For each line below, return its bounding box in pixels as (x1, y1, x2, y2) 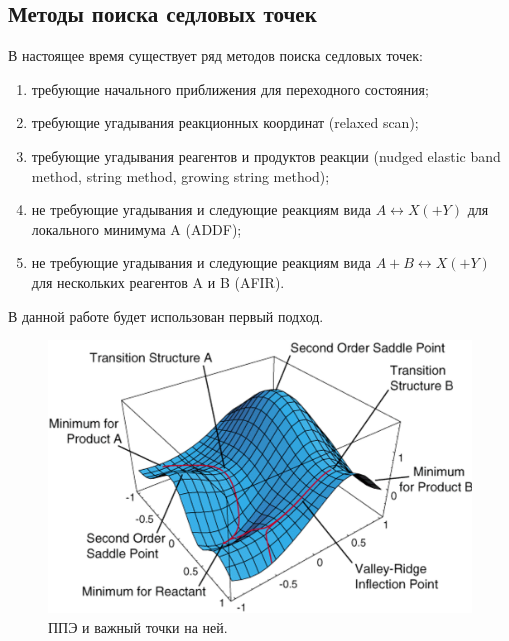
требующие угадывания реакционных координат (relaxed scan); (31, 112, 419, 133)
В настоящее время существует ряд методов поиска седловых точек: (8, 45, 423, 66)
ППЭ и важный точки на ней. (48, 616, 228, 637)
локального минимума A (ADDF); (31, 218, 242, 239)
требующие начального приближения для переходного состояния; (31, 78, 429, 99)
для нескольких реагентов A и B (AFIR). (31, 271, 285, 292)
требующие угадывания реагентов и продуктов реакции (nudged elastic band (31, 145, 501, 166)
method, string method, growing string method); (31, 165, 330, 186)
